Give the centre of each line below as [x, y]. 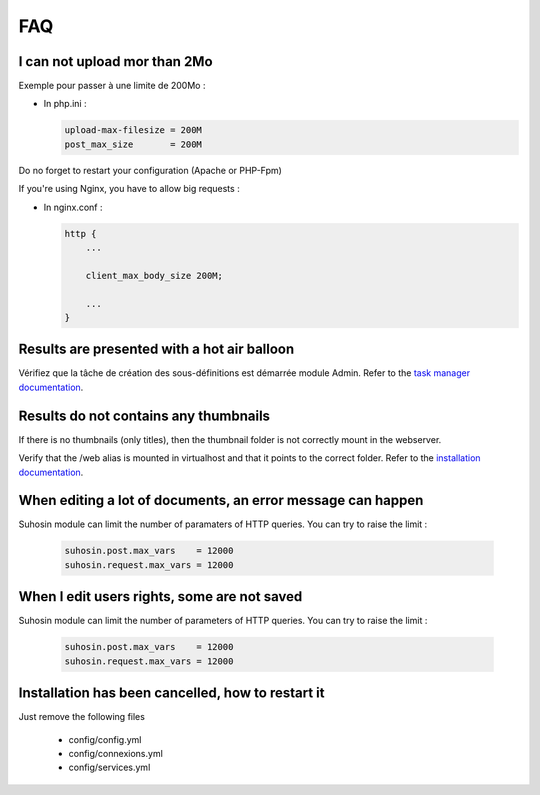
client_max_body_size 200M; [154, 275]
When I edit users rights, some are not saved [160, 596]
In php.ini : [65, 104]
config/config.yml [105, 739]
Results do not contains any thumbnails [144, 415]
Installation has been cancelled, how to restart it [171, 693]
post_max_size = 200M [133, 144]
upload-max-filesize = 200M [133, 130]
